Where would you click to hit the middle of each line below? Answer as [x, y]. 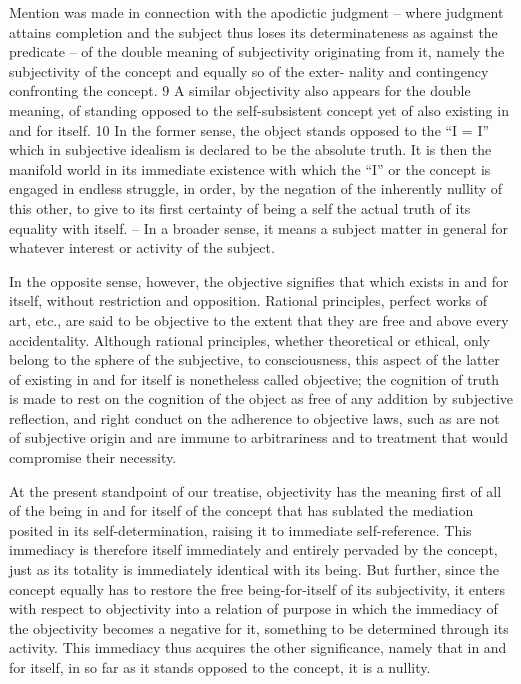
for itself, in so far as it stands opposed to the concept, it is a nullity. [220, 667]
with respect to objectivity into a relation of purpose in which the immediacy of [253, 608]
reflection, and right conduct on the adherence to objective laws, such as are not [254, 417]
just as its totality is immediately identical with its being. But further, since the [254, 569]
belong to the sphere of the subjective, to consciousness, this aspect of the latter [254, 359]
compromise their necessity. [93, 457]
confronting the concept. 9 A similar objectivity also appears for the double [240, 90]
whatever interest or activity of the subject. [142, 247]
